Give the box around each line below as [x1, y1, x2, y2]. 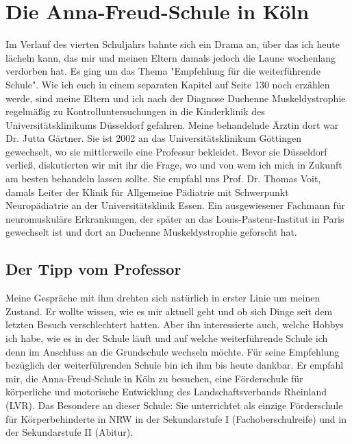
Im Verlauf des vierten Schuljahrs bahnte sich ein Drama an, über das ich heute [5, 37, 340, 51]
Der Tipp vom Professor [5, 258, 181, 280]
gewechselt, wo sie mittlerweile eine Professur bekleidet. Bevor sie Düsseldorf [5, 144, 327, 158]
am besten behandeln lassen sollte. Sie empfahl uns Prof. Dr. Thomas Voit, [5, 171, 321, 186]
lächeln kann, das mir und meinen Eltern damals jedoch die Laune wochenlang [5, 50, 336, 64]
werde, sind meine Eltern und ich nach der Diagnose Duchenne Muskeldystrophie [5, 90, 346, 105]
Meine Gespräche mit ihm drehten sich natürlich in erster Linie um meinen [5, 291, 320, 305]
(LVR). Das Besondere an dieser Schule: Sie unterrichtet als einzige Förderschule [5, 397, 343, 412]
